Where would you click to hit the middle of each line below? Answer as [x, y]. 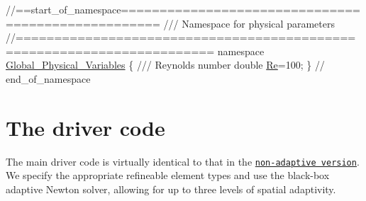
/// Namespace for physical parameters [249, 23]
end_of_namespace [48, 78]
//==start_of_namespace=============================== [183, 9]
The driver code [85, 127]
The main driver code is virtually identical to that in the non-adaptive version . [183, 161]
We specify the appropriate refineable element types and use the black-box [168, 175]
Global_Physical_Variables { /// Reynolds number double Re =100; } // [165, 65]
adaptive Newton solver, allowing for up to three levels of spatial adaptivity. [171, 189]
